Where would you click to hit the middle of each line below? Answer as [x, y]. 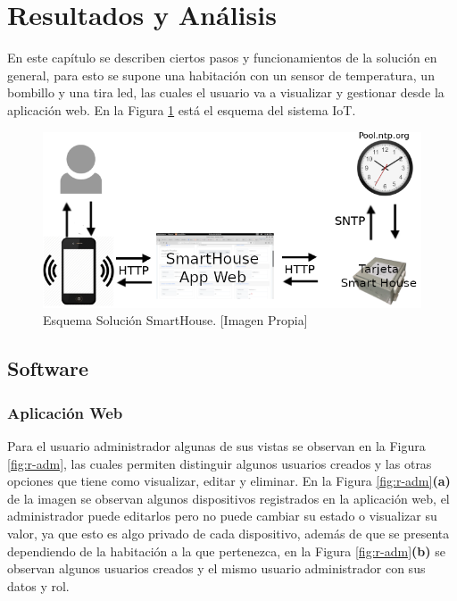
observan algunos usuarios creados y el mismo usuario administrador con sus [216, 568]
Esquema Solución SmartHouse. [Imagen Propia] [175, 320]
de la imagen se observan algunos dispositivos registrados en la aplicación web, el [228, 498]
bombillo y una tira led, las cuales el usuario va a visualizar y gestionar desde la [226, 92]
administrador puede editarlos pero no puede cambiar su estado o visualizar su [222, 516]
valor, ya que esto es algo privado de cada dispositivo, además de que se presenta [228, 533]
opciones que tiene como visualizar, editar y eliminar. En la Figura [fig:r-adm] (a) [229, 481]
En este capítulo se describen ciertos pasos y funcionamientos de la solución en [222, 58]
